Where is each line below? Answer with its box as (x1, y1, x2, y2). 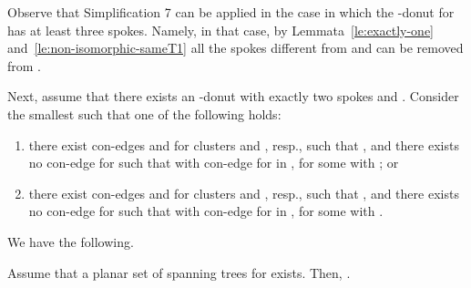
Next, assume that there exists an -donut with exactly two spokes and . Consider (7, 87, 459, 106)
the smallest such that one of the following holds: (7, 104, 282, 123)
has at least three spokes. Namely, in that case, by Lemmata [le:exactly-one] (7, 20, 435, 39)
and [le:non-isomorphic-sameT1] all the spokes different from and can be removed (7, 38, 464, 57)
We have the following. (7, 231, 134, 251)
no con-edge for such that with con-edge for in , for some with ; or (28, 153, 399, 172)
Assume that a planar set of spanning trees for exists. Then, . (7, 262, 351, 282)
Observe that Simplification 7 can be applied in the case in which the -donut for (7, 3, 455, 21)
